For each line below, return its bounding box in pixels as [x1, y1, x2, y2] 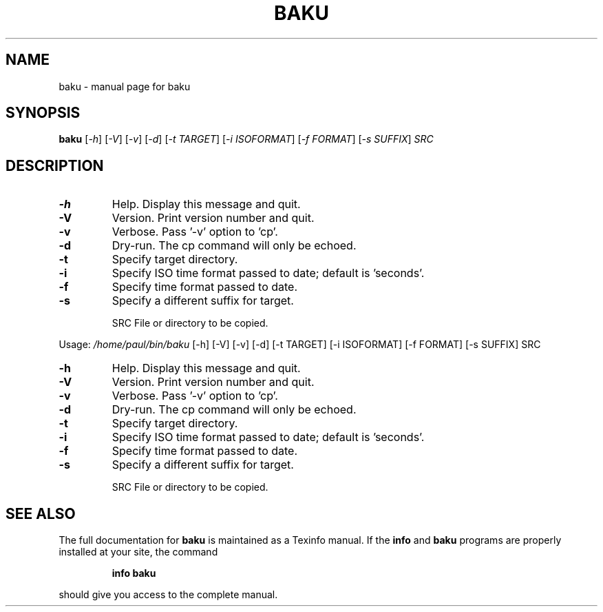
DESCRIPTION [6, 156, 104, 174]
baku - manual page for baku [59, 80, 191, 92]
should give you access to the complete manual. [59, 589, 278, 601]
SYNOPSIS [6, 104, 81, 122]
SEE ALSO [6, 504, 76, 522]
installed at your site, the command [59, 546, 218, 558]
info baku [112, 567, 156, 580]
